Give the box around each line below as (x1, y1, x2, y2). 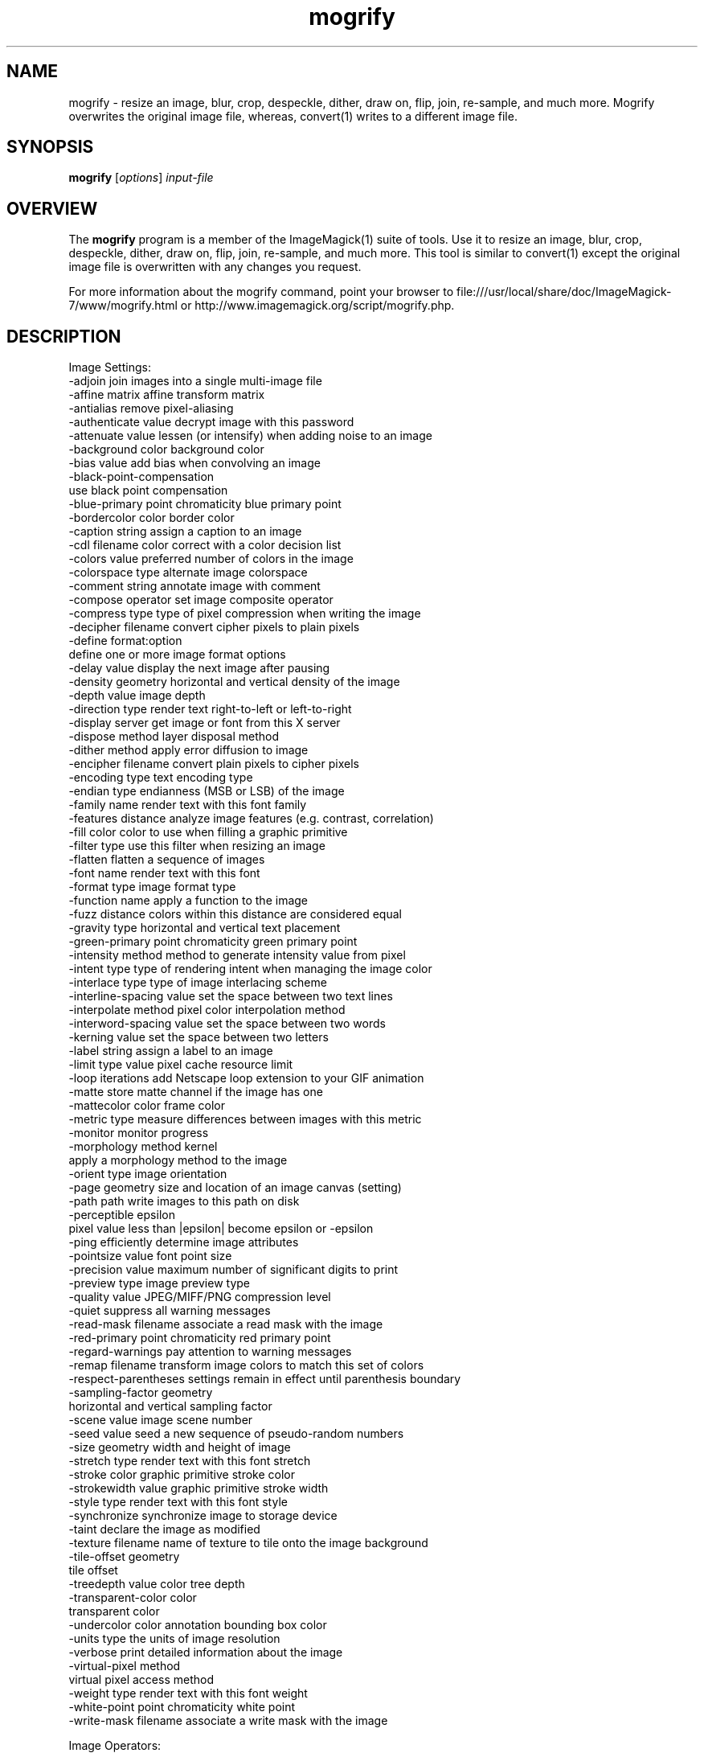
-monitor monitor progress (68, 1126, 209, 1140)
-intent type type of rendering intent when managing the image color (68, 962, 432, 976)
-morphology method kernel (68, 1139, 218, 1154)
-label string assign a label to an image (68, 1044, 273, 1058)
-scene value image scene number (68, 1413, 253, 1427)
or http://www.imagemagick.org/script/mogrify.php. (180, 298, 455, 313)
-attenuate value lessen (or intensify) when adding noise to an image (68, 429, 432, 443)
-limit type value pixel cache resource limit (68, 1057, 293, 1072)
